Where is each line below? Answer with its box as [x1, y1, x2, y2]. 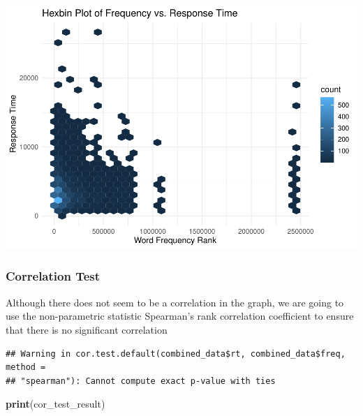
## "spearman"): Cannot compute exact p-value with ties [6, 376, 276, 386]
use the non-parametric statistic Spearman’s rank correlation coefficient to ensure [6, 309, 354, 323]
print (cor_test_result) [6, 396, 105, 411]
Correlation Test [6, 267, 101, 285]
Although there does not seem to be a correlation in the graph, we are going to [6, 295, 344, 309]
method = [6, 362, 46, 373]
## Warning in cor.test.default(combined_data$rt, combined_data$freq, [6, 348, 346, 359]
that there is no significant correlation [6, 322, 168, 336]
